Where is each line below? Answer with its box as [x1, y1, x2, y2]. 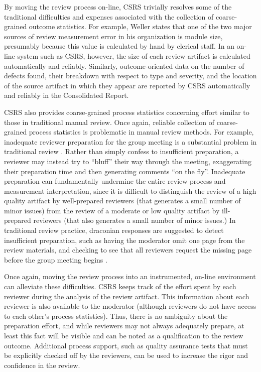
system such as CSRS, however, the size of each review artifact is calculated [17, 50, 250, 61]
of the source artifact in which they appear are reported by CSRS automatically [4, 80, 250, 90]
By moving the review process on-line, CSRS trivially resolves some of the [4, 2, 232, 12]
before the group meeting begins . [4, 254, 107, 265]
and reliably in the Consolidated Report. [4, 90, 129, 100]
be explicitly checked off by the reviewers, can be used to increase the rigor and [4, 350, 248, 360]
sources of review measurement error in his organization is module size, [4, 31, 223, 41]
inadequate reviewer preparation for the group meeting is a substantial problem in [4, 136, 257, 147]
